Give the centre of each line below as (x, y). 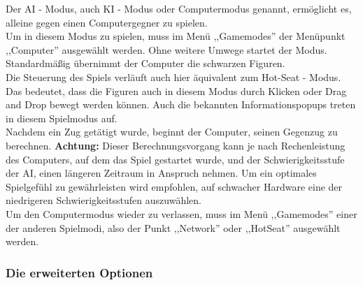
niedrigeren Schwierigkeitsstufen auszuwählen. (104, 200)
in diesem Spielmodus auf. (62, 118)
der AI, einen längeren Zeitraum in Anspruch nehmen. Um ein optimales (161, 173)
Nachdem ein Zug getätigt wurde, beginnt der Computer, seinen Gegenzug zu (172, 132)
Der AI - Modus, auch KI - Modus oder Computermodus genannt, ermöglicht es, (179, 8)
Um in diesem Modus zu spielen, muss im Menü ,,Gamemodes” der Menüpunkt (176, 36)
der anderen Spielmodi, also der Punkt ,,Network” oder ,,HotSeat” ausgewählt (173, 227)
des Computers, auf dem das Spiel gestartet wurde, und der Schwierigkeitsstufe (175, 159)
